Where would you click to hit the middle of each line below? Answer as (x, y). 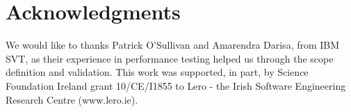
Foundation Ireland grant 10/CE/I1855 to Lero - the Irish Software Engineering (176, 85)
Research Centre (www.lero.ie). (72, 99)
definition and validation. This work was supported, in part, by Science (157, 72)
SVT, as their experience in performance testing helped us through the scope (170, 58)
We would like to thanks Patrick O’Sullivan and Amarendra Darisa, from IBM (173, 45)
